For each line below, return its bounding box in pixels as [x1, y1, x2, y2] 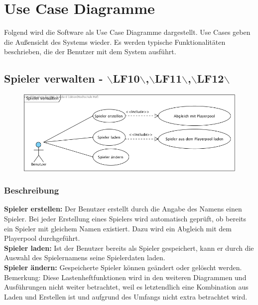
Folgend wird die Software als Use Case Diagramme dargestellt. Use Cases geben [4, 27, 251, 37]
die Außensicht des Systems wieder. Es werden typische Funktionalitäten [4, 36, 226, 47]
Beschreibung [4, 184, 59, 197]
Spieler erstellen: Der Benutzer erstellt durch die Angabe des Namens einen [4, 203, 242, 214]
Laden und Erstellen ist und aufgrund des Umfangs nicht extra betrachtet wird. [4, 291, 248, 302]
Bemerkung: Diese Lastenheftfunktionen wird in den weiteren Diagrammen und [4, 272, 247, 282]
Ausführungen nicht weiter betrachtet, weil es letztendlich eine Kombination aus [4, 282, 249, 292]
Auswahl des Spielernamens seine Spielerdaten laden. [4, 252, 165, 263]
